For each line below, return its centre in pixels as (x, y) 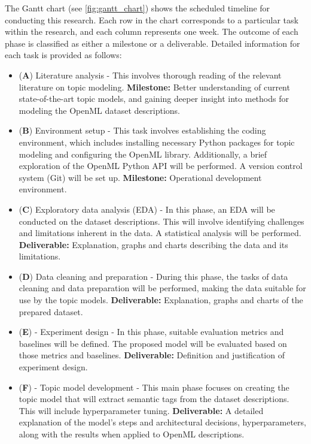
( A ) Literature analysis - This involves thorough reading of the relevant (150, 75)
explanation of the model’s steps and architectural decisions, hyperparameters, (162, 422)
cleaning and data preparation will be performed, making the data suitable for (162, 288)
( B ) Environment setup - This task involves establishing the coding (142, 130)
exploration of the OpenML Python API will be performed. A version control (161, 166)
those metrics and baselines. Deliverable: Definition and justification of (152, 355)
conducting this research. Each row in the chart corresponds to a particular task (152, 19)
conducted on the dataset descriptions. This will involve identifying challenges (161, 221)
